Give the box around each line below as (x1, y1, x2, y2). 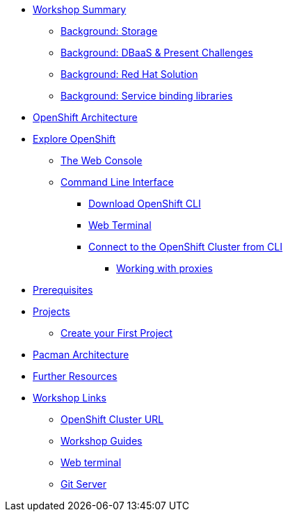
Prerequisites (33, 284, 93, 296)
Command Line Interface (61, 176, 174, 188)
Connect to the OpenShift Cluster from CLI (88, 241, 282, 253)
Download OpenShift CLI (88, 198, 201, 209)
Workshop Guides (61, 435, 143, 447)
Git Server (61, 478, 107, 490)
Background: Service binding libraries (61, 90, 233, 102)
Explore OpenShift (33, 133, 116, 145)
